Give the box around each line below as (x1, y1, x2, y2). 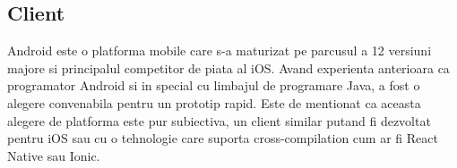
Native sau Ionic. (7, 146, 100, 164)
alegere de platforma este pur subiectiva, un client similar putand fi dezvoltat (7, 111, 431, 130)
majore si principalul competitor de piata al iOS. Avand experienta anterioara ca (7, 58, 450, 77)
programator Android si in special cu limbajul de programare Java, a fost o (7, 76, 420, 95)
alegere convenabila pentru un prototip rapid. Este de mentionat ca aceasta (7, 93, 421, 112)
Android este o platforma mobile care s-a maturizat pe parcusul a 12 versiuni (7, 41, 432, 60)
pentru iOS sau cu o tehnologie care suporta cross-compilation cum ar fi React (7, 129, 438, 147)
